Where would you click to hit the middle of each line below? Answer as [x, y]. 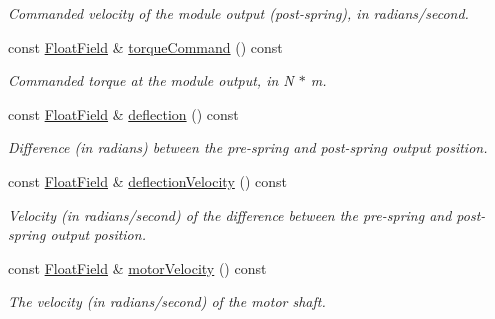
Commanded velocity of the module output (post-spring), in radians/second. [238, 13]
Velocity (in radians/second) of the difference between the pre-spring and [230, 214]
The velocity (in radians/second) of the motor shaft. [167, 301]
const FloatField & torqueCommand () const [145, 46]
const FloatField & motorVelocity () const [137, 267]
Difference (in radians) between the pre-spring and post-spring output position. [248, 147]
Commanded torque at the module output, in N [151, 80]
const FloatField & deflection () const [123, 113]
